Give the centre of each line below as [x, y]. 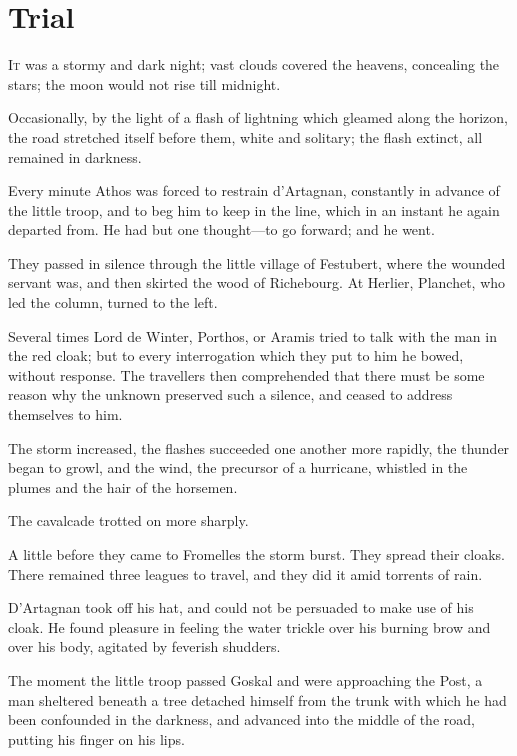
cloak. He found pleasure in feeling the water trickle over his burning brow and [249, 626]
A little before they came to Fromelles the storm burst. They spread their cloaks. [256, 554]
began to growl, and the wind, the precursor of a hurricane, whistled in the [238, 467]
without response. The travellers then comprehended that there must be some [246, 374]
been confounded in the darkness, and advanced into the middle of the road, [241, 719]
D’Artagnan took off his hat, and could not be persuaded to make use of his [241, 607]
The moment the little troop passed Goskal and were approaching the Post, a [245, 679]
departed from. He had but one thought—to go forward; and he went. [221, 229]
